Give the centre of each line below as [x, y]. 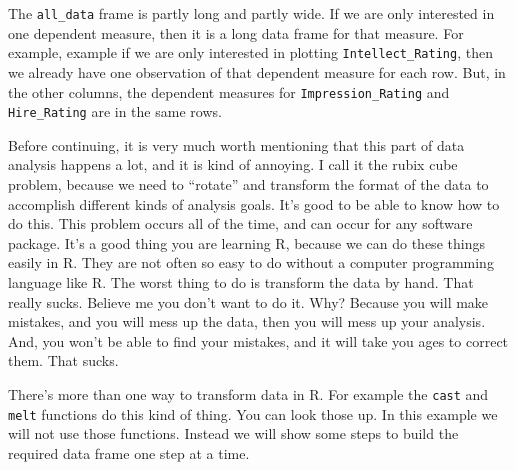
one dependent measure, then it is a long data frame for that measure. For [236, 32]
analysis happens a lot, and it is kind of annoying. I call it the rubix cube [233, 164]
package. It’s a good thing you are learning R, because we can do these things [246, 242]
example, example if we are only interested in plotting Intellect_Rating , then [250, 52]
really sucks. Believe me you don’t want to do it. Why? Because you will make [248, 301]
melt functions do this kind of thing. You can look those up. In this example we [253, 413]
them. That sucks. [63, 360]
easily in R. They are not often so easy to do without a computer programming [251, 262]
